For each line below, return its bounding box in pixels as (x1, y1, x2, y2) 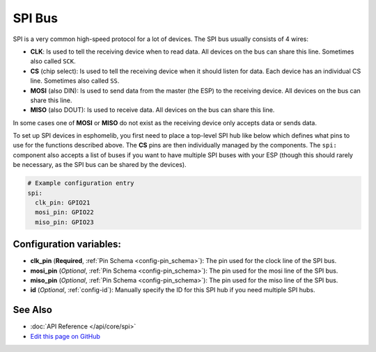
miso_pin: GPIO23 (35, 218, 94, 226)
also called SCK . (30, 57, 76, 65)
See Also (13, 304, 52, 316)
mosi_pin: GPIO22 (35, 209, 94, 216)
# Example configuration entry (27, 179, 135, 187)
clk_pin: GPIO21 (35, 199, 91, 207)
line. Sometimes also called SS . (30, 77, 120, 85)
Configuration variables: (13, 239, 122, 250)
